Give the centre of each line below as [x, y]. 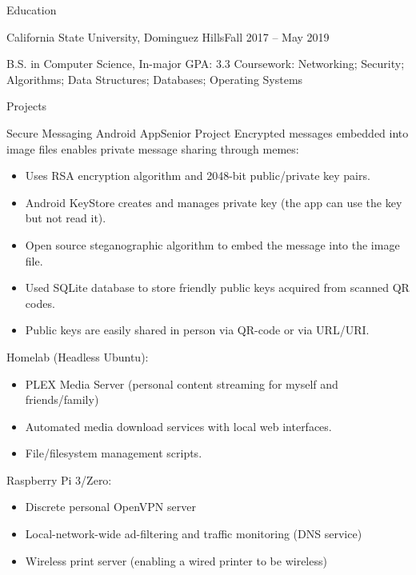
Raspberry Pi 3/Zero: [59, 479]
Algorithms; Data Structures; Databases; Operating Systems [155, 79]
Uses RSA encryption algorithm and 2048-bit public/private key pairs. [198, 176]
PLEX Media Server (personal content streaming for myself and [182, 383]
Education [32, 10]
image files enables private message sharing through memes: [153, 148]
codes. [40, 303]
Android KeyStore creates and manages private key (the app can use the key [214, 202]
